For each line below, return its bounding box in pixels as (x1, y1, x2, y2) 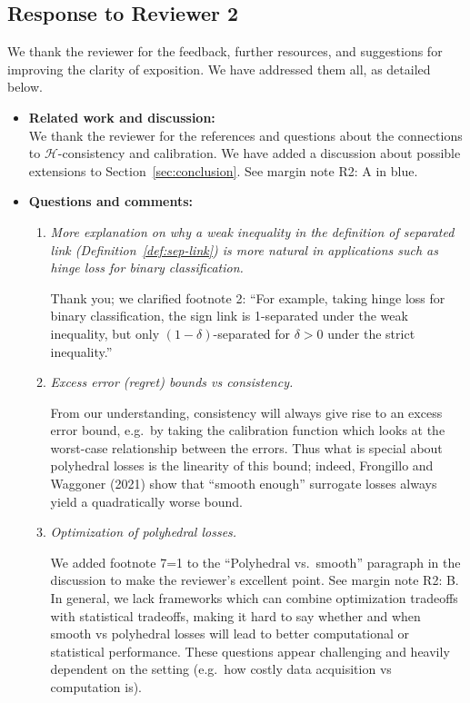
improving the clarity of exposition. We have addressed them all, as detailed (7, 59, 431, 78)
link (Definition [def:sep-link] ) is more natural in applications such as (50, 240, 438, 259)
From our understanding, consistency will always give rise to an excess (50, 402, 443, 421)
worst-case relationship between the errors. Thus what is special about (50, 438, 443, 457)
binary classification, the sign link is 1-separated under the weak (50, 306, 408, 325)
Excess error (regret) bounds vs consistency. (50, 372, 294, 391)
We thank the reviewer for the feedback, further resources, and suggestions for (7, 42, 443, 61)
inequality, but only (50, 323, 160, 342)
